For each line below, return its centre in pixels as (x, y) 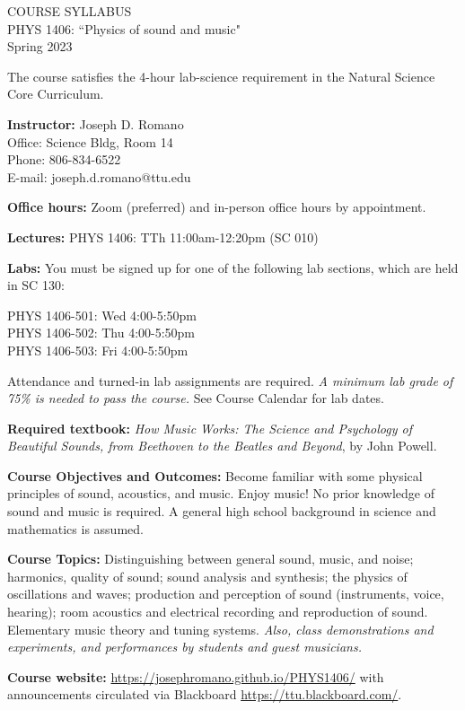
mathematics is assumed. (75, 528)
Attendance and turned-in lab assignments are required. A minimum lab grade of (230, 380)
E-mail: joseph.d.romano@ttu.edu (99, 176)
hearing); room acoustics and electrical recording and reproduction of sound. (218, 612)
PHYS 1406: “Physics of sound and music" (124, 28)
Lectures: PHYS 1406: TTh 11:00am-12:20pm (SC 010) (163, 237)
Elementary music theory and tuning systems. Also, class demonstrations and (220, 629)
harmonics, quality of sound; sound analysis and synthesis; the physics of (207, 576)
